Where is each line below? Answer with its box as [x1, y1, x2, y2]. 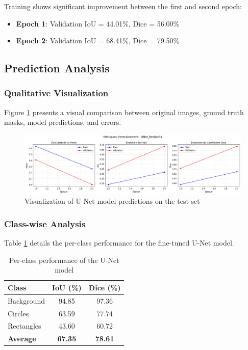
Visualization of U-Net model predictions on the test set [24, 196, 200, 206]
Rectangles [8, 320, 41, 331]
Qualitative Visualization [4, 87, 109, 99]
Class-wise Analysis [4, 217, 86, 230]
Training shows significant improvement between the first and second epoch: [4, 1, 242, 11]
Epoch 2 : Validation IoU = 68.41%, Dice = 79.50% [16, 35, 180, 46]
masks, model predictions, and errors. [4, 117, 121, 127]
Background [8, 295, 45, 306]
